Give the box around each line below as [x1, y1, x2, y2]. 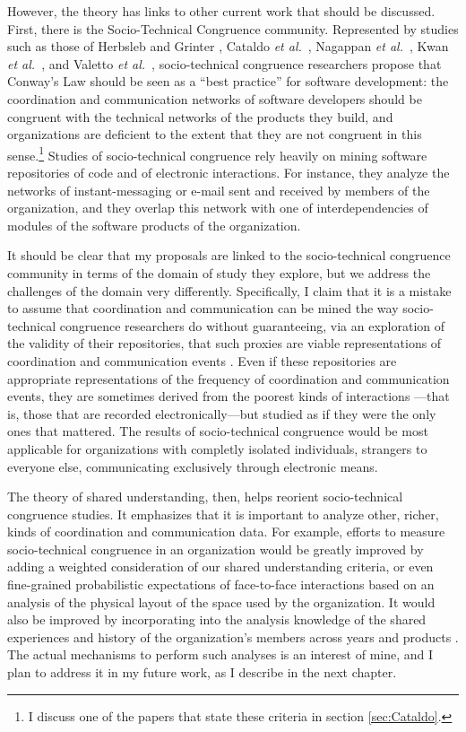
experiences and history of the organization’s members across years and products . [7, 627, 459, 646]
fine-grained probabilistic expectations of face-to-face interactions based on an [7, 575, 435, 594]
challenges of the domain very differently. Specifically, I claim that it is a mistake [7, 281, 452, 300]
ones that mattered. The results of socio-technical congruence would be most [7, 422, 428, 440]
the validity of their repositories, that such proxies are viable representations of [7, 334, 442, 353]
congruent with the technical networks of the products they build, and [7, 107, 393, 126]
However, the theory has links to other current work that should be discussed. [7, 2, 436, 20]
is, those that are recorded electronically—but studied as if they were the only [7, 404, 436, 423]
